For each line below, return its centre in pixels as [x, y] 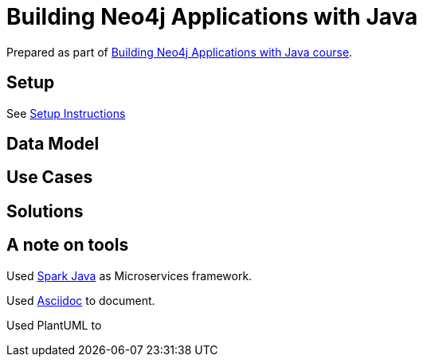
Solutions [45, 211]
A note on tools [68, 245]
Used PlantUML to [54, 325]
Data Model [53, 144]
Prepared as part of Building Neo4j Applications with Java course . [180, 52]
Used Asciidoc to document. [81, 300]
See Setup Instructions [66, 113]
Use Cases [50, 178]
